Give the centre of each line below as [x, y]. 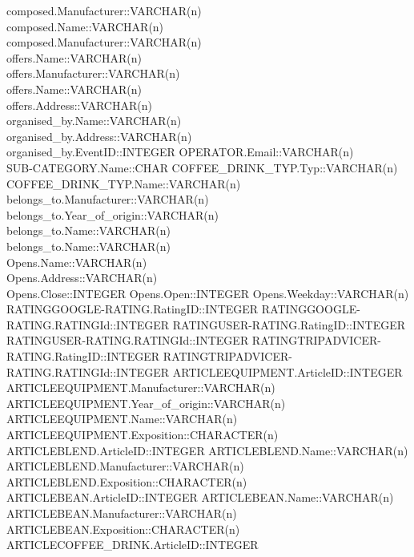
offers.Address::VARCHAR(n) [79, 105]
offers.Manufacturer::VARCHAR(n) [93, 73]
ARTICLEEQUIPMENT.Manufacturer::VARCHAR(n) [141, 387]
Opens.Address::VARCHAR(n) [82, 278]
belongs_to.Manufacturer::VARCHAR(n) [108, 199]
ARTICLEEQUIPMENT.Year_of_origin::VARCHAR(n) [146, 403]
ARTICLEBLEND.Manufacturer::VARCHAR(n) [125, 466]
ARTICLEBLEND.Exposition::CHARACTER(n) [127, 481]
